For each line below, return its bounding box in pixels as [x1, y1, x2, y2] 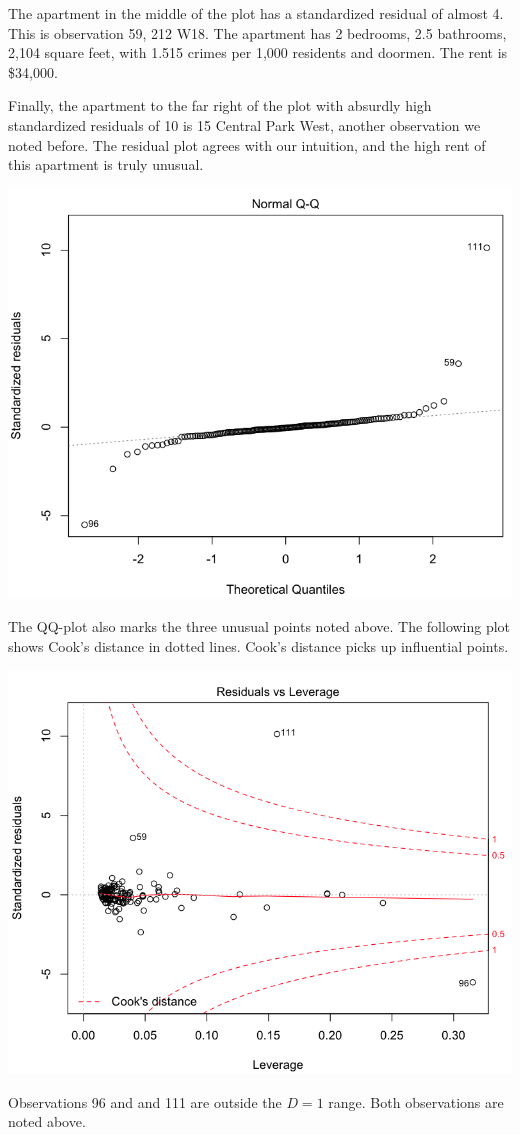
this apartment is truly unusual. [8, 154, 204, 175]
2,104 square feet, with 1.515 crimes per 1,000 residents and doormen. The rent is [8, 42, 508, 63]
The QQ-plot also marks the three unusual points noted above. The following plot [8, 616, 511, 637]
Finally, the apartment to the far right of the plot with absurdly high [8, 95, 432, 116]
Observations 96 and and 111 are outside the [8, 1091, 282, 1112]
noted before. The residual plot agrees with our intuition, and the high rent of [8, 134, 486, 155]
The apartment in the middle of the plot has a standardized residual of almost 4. [8, 3, 504, 23]
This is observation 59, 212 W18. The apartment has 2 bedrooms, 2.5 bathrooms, [8, 22, 507, 43]
